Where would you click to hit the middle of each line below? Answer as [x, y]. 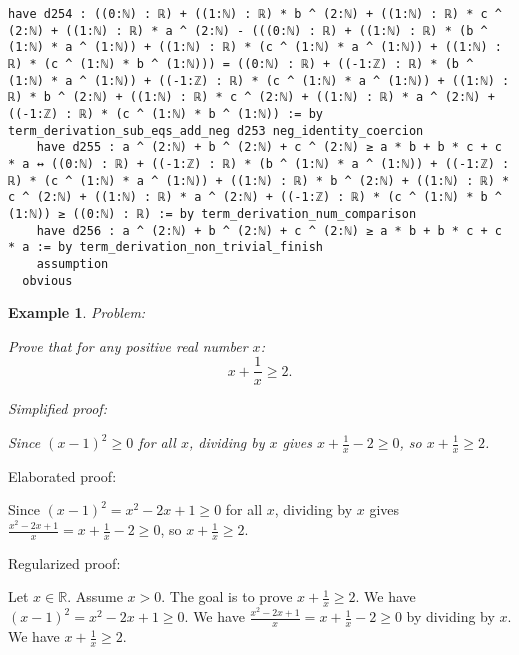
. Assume [95, 596]
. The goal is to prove [227, 596]
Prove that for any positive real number [128, 345]
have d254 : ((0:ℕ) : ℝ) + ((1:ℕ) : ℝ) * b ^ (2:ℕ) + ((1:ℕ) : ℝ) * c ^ [255, 14]
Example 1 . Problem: [77, 312]
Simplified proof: [57, 408]
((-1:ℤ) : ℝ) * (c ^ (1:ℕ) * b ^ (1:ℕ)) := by [165, 113]
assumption [72, 263]
